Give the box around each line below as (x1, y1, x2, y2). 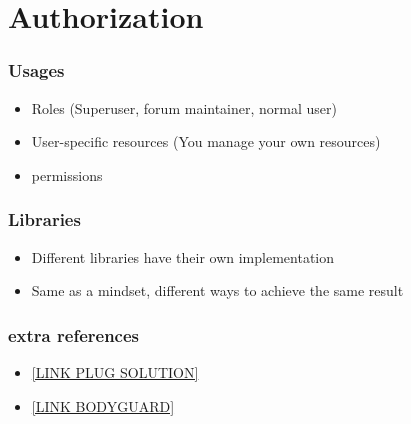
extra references (8, 322, 140, 347)
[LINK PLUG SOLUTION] (31, 362, 199, 382)
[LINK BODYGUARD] (31, 395, 175, 416)
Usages (8, 58, 65, 83)
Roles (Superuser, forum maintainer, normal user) (31, 97, 337, 118)
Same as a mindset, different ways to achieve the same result (31, 280, 404, 301)
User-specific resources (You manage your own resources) (31, 131, 381, 152)
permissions (31, 164, 103, 185)
